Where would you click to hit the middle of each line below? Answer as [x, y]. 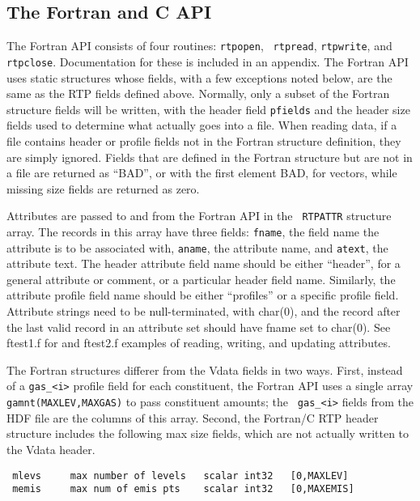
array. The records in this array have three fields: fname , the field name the [193, 231]
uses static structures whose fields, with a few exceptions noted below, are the [199, 77]
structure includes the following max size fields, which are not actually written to [208, 433]
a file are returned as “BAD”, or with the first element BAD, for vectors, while [202, 173]
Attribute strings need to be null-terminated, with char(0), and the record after [204, 311]
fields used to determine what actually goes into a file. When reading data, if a [202, 125]
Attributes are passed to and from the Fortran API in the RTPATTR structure [199, 216]
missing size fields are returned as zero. [103, 188]
